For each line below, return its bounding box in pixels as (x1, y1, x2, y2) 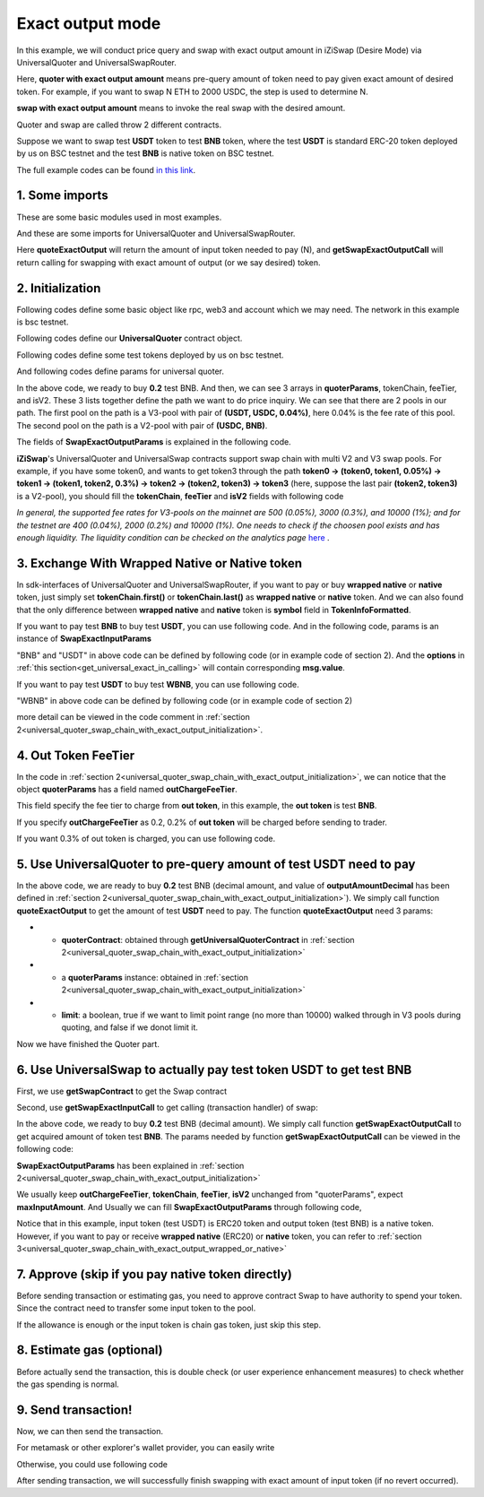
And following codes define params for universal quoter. (16, 366, 224, 376)
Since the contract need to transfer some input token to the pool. (16, 1302, 256, 1313)
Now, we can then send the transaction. (16, 1425, 164, 1436)
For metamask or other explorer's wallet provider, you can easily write (16, 1442, 275, 1453)
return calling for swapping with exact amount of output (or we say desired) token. (16, 256, 322, 268)
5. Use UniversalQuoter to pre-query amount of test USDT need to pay (16, 857, 416, 871)
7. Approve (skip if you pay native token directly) (16, 1267, 293, 1282)
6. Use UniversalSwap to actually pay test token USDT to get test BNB (16, 1062, 412, 1077)
